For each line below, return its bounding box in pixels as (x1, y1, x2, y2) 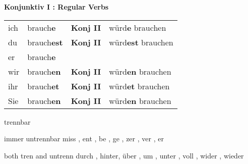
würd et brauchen (109, 80, 170, 92)
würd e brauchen (109, 21, 166, 33)
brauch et (27, 80, 59, 92)
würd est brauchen (109, 36, 173, 48)
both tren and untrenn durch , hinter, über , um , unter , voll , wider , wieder (4, 150, 244, 160)
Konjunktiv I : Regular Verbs (4, 2, 109, 12)
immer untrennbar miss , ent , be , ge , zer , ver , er (4, 133, 164, 144)
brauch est (27, 36, 63, 48)
